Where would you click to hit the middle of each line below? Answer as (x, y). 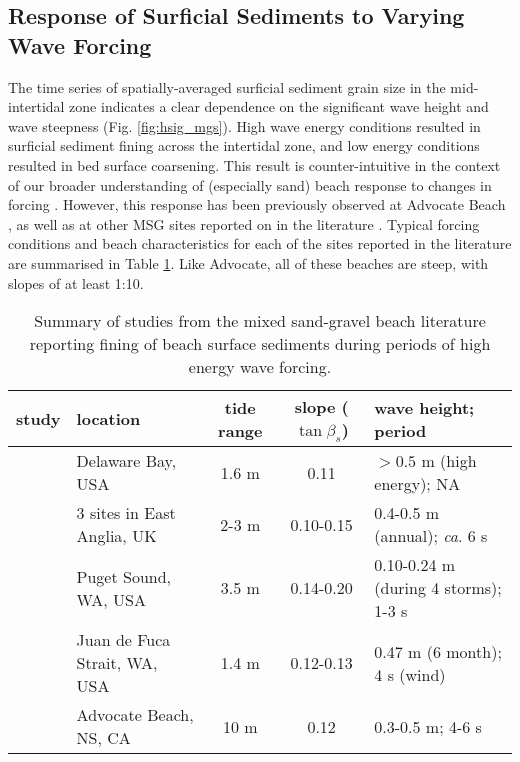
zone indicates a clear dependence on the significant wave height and (279, 106)
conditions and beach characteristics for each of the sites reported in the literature (260, 243)
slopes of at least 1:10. (76, 282)
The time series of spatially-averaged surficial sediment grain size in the (227, 86)
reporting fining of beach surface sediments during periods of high (260, 344)
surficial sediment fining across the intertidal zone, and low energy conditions (244, 145)
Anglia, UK (116, 536)
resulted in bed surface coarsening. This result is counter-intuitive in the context (254, 164)
